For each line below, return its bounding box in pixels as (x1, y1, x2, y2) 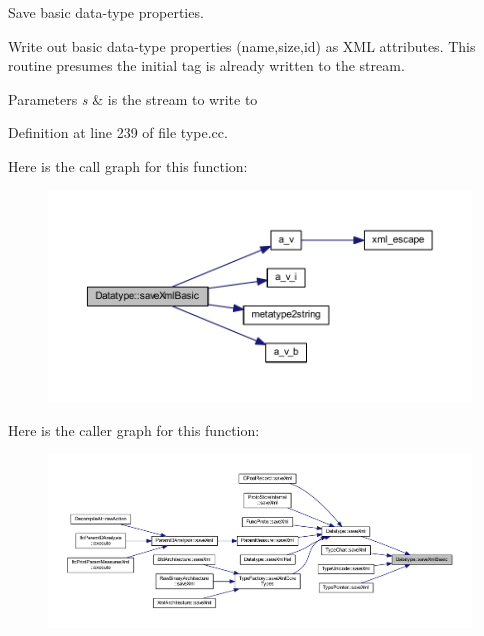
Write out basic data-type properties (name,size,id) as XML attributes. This (8, 35, 476, 56)
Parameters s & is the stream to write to (8, 88, 258, 109)
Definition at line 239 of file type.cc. (8, 122, 228, 143)
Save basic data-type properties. (8, 2, 204, 22)
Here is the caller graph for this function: (8, 419, 260, 440)
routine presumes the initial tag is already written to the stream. (8, 55, 405, 76)
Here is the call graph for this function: (8, 155, 248, 176)
